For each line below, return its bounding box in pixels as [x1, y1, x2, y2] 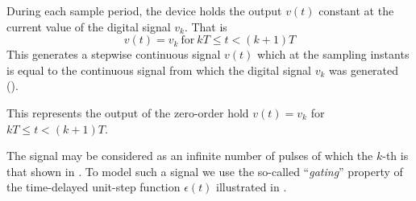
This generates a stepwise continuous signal [6, 46, 221, 63]
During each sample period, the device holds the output [6, 2, 282, 18]
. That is [184, 18, 227, 35]
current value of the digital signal [6, 18, 171, 35]
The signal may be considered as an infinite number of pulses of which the [6, 147, 373, 164]
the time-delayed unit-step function [6, 178, 181, 195]
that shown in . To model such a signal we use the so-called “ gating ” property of [6, 162, 403, 179]
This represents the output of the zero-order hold [6, 104, 249, 121]
